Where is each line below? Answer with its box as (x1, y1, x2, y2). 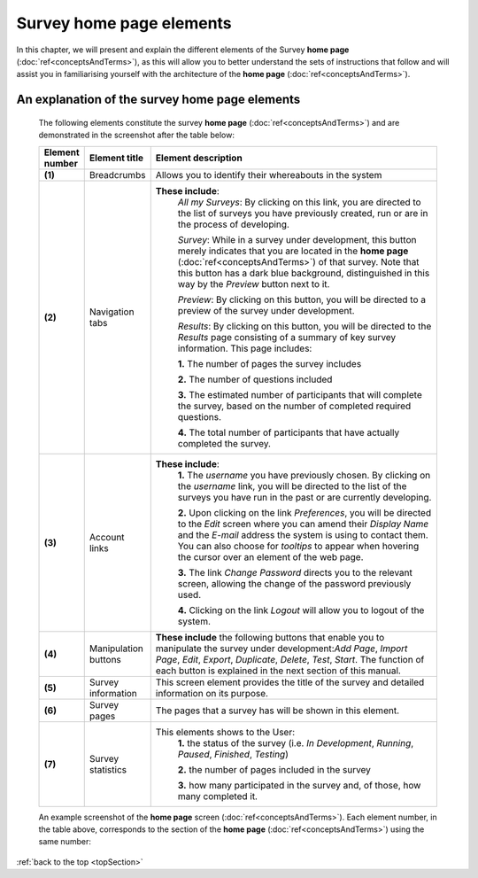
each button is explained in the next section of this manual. (155, 664, 402, 677)
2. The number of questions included (177, 373, 333, 385)
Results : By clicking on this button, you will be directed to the (177, 320, 432, 332)
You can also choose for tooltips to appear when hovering (177, 540, 420, 552)
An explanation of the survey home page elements (16, 92, 301, 107)
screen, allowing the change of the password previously (177, 577, 412, 589)
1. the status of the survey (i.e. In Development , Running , (177, 736, 414, 749)
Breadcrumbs (89, 168, 146, 181)
